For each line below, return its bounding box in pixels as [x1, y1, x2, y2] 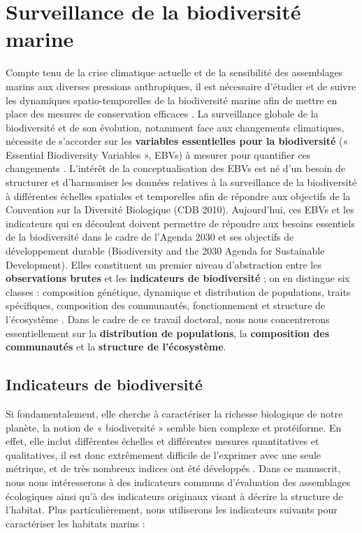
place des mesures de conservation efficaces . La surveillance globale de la [6, 106, 319, 121]
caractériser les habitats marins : [6, 516, 145, 530]
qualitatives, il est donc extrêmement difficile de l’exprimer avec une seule [6, 447, 321, 462]
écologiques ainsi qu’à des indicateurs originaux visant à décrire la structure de [6, 488, 343, 503]
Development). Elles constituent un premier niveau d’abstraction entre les [6, 257, 321, 271]
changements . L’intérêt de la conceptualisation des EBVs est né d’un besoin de [6, 161, 346, 176]
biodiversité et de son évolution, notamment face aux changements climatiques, [6, 120, 345, 134]
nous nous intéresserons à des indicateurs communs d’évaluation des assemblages [6, 474, 351, 489]
